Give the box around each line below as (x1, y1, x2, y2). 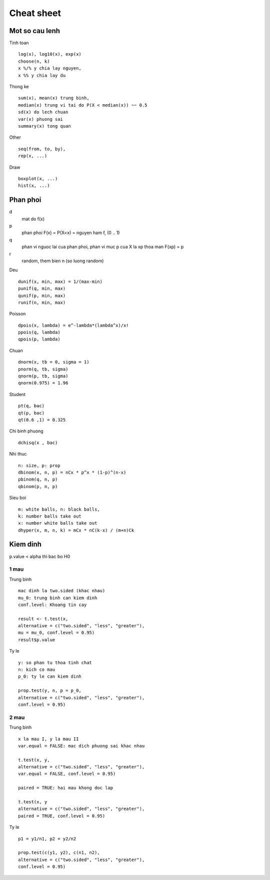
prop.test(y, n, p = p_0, (18, 688, 82, 693)
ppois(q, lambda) (18, 329, 60, 335)
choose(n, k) (18, 58, 50, 64)
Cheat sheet (9, 8, 61, 19)
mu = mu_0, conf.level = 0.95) (18, 630, 95, 636)
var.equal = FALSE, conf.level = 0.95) (18, 771, 116, 777)
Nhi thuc (9, 451, 27, 457)
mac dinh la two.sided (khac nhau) (18, 588, 105, 594)
